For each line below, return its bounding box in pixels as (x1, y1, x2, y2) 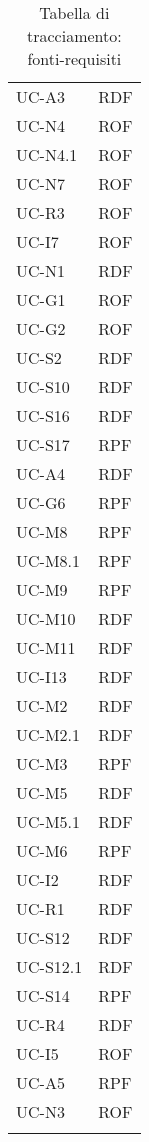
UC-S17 (16, 433, 70, 456)
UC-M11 (16, 636, 76, 659)
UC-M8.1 (16, 549, 81, 572)
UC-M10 (16, 607, 76, 630)
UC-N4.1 (16, 143, 78, 166)
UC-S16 (16, 404, 70, 427)
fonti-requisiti (27, 47, 122, 70)
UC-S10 (16, 375, 70, 398)
